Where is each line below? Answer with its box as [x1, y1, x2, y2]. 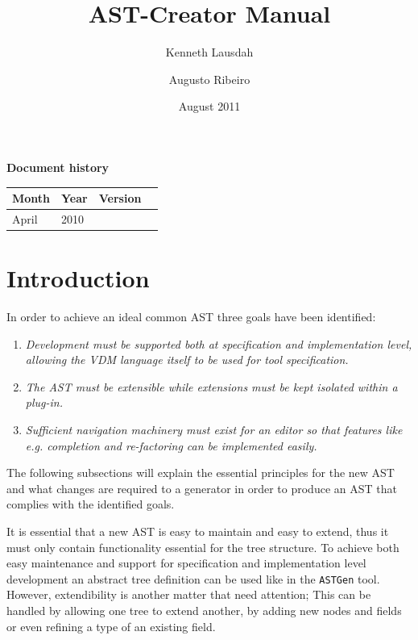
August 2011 [178, 98, 241, 115]
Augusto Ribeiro [168, 70, 250, 87]
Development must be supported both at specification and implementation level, [25, 335, 412, 352]
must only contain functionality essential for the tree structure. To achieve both [6, 538, 399, 555]
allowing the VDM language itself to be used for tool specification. [25, 351, 349, 368]
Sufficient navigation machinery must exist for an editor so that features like [25, 421, 403, 438]
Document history [6, 158, 110, 175]
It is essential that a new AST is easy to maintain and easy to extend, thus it [6, 523, 389, 539]
